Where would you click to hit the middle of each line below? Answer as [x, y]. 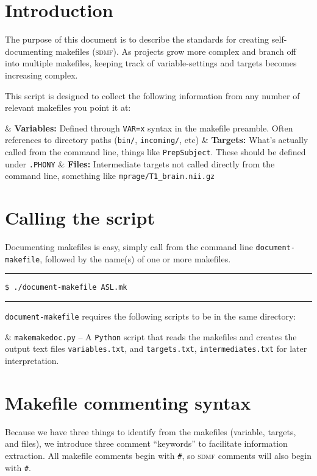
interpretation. [32, 361]
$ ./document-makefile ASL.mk [66, 288]
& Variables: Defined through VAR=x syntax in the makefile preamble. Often [149, 128]
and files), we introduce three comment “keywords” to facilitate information [146, 443]
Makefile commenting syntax [128, 402]
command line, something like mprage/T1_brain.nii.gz [110, 176]
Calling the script [80, 218]
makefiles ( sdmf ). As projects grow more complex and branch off [176, 51]
